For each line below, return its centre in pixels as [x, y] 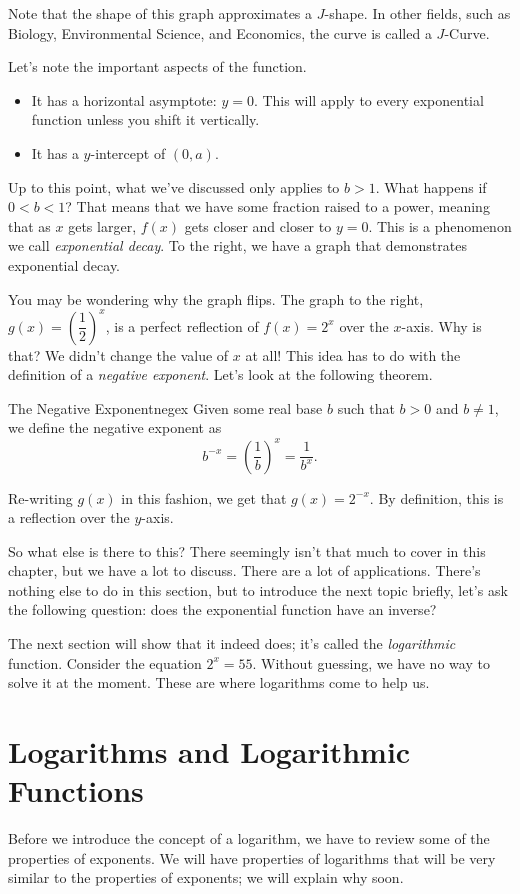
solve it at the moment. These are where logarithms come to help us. [219, 682]
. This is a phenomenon [440, 225]
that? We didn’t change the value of [118, 354]
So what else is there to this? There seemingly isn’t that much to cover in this [247, 550]
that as [29, 225]
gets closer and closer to [258, 225]
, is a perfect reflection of [182, 325]
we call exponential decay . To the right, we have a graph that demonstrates [237, 245]
